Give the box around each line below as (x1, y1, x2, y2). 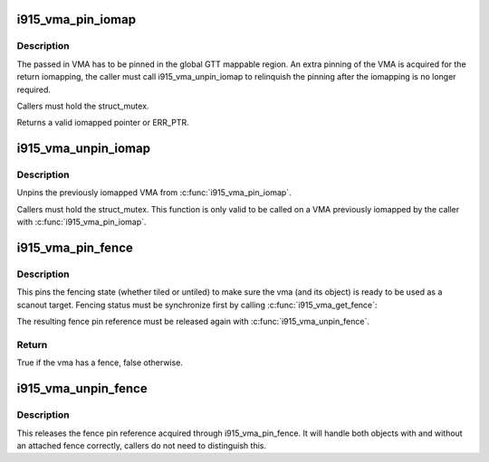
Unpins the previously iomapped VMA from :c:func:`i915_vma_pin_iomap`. (16, 187, 292, 198)
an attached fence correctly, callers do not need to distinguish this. (16, 439, 267, 451)
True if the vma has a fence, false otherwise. (16, 357, 183, 368)
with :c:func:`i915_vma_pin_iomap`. (16, 217, 147, 228)
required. (16, 84, 52, 95)
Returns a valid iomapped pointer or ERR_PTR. (16, 118, 189, 128)
